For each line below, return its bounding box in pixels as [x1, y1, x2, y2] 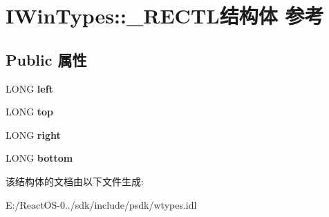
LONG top [6, 104, 54, 119]
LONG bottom [6, 151, 73, 165]
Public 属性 [6, 48, 87, 70]
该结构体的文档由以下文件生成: [6, 173, 144, 188]
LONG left [6, 81, 53, 95]
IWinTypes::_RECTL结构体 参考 [6, 1, 324, 30]
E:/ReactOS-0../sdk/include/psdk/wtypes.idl [6, 197, 197, 211]
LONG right [6, 127, 61, 142]
